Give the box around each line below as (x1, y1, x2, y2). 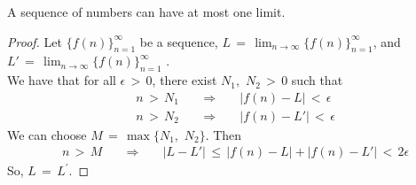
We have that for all (7, 71, 116, 89)
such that (291, 71, 343, 89)
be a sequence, (139, 32, 218, 50)
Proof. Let (7, 32, 62, 50)
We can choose (7, 125, 87, 143)
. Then (205, 125, 242, 143)
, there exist (152, 71, 217, 89)
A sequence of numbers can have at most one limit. (7, 3, 286, 20)
